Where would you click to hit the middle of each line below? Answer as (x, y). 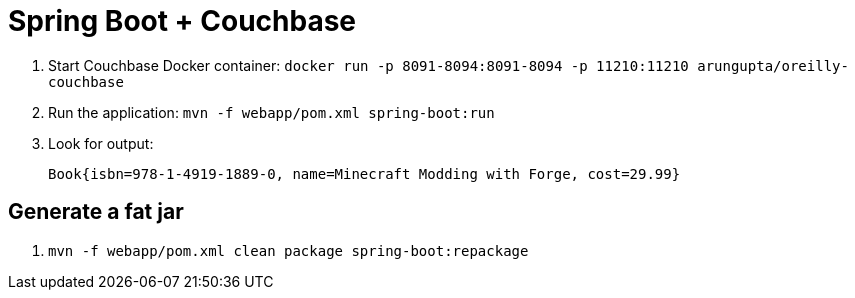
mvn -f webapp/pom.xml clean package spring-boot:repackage (288, 250)
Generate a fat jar (96, 212)
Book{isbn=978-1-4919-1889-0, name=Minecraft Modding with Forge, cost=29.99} (364, 173)
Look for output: (101, 143)
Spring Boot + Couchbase (182, 21)
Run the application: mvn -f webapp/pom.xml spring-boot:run (271, 112)
